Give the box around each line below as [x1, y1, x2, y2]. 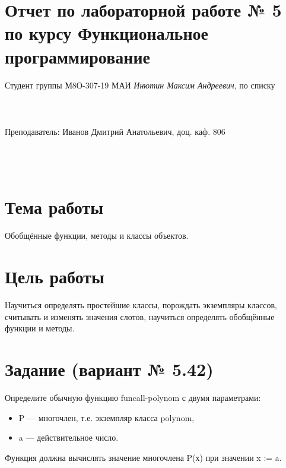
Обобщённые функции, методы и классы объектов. [5, 229, 189, 242]
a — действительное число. [18, 431, 119, 444]
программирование [5, 44, 150, 68]
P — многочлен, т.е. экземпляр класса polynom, [18, 411, 195, 423]
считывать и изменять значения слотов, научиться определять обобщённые [5, 310, 275, 322]
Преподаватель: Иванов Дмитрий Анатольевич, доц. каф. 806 [5, 125, 225, 137]
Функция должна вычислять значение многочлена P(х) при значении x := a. [5, 451, 282, 463]
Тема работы [5, 195, 104, 219]
